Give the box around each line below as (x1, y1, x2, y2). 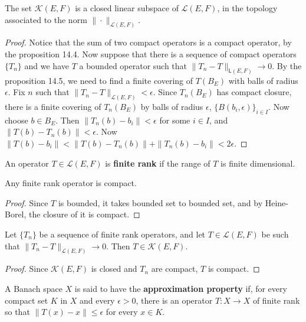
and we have (24, 59, 69, 71)
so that (5, 305, 30, 318)
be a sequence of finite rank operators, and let (39, 227, 206, 240)
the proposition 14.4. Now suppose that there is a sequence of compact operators (5, 48, 297, 60)
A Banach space (5, 282, 62, 294)
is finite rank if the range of (105, 157, 210, 169)
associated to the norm (5, 13, 87, 25)
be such (261, 227, 289, 240)
